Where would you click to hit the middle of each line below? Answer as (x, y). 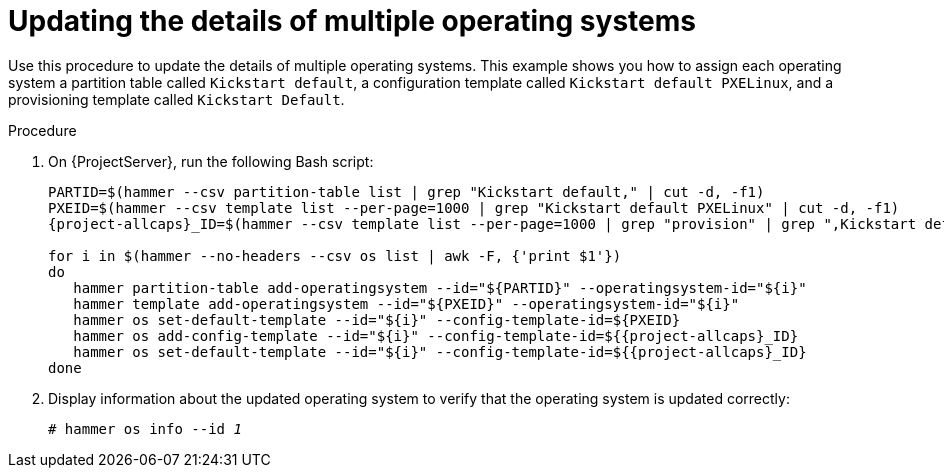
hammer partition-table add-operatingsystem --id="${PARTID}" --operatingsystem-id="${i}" (440, 287)
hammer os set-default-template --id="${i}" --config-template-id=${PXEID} (377, 319)
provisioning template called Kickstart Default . (176, 99)
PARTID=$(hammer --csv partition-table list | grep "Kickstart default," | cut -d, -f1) (406, 191)
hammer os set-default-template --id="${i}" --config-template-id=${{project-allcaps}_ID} (440, 351)
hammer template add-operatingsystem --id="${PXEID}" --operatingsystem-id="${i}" (406, 303)
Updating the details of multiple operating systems (352, 21)
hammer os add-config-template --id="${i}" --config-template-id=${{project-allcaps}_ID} (436, 335)
